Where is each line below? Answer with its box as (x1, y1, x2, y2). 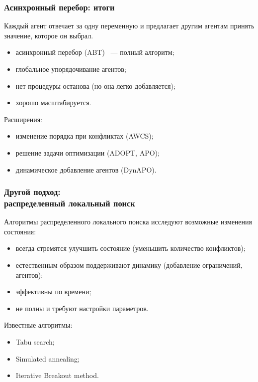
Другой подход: (4, 186, 61, 198)
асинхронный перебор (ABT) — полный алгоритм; (15, 47, 174, 57)
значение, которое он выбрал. (4, 30, 93, 40)
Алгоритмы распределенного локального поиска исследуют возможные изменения (4, 216, 252, 227)
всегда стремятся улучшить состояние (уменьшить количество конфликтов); (15, 243, 246, 253)
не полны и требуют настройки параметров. (15, 303, 149, 313)
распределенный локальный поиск (4, 197, 135, 209)
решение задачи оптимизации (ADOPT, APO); (15, 147, 160, 158)
